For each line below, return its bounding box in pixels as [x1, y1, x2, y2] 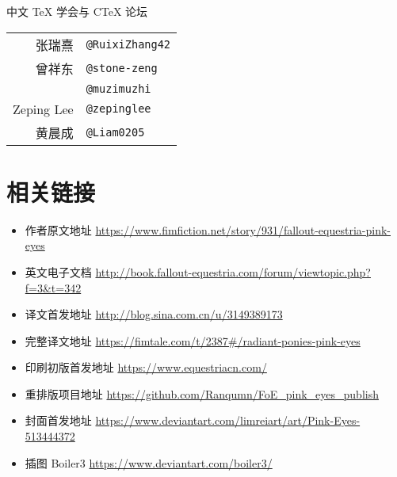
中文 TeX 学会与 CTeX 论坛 [6, 3, 148, 19]
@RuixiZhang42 [86, 37, 171, 51]
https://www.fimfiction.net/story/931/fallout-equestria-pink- [95, 221, 391, 238]
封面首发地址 [25, 412, 92, 429]
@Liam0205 [86, 125, 145, 139]
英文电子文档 [25, 263, 92, 280]
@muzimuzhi [86, 82, 151, 95]
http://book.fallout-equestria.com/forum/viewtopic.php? [95, 263, 371, 280]
